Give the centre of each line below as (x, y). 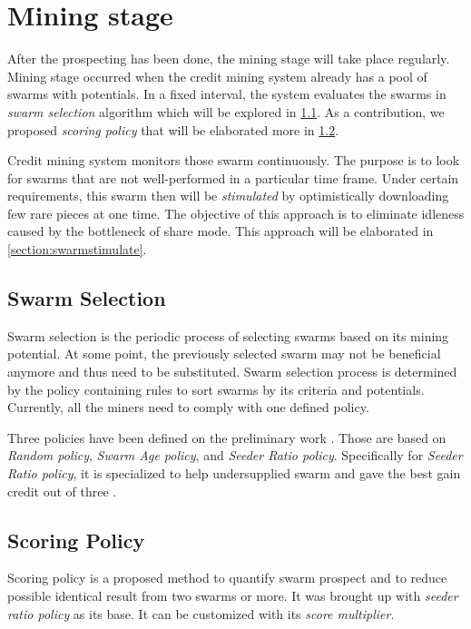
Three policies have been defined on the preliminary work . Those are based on (227, 437)
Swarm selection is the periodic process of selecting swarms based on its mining (228, 335)
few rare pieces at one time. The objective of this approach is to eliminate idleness (236, 213)
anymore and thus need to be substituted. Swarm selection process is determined (232, 372)
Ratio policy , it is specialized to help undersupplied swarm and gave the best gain (234, 473)
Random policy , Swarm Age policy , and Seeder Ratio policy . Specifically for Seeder (235, 455)
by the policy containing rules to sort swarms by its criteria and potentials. (216, 389)
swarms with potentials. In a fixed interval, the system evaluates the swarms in (227, 94)
